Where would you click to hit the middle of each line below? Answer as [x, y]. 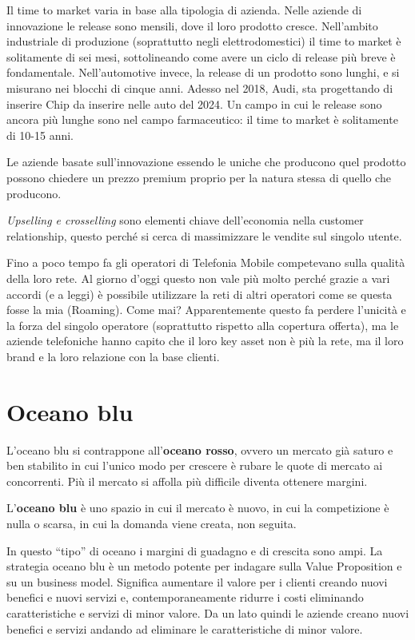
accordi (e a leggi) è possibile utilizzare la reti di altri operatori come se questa [200, 294]
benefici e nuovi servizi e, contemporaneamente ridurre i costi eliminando [185, 597]
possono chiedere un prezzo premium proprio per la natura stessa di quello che [199, 177]
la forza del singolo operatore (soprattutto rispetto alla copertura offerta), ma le [203, 325]
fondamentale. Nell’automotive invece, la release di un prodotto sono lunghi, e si [203, 72]
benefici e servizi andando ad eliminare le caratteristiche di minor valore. [185, 628]
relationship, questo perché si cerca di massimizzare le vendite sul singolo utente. [204, 235]
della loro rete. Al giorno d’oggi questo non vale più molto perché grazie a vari [198, 278]
